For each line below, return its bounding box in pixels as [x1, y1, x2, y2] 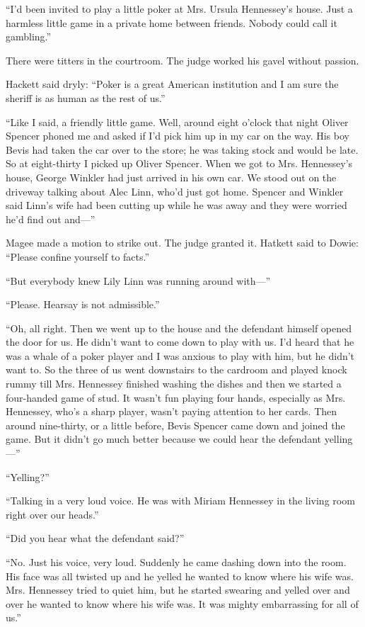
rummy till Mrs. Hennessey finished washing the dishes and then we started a [6, 376, 342, 391]
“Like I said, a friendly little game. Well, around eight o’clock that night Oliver [6, 114, 349, 129]
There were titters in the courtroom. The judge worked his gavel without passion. [6, 52, 359, 67]
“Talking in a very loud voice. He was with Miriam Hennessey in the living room [6, 493, 355, 508]
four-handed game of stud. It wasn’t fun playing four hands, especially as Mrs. [6, 390, 346, 405]
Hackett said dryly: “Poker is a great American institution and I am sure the [6, 77, 339, 91]
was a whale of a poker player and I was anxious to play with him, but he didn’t [6, 348, 355, 363]
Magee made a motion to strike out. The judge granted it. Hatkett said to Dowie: [6, 235, 359, 250]
